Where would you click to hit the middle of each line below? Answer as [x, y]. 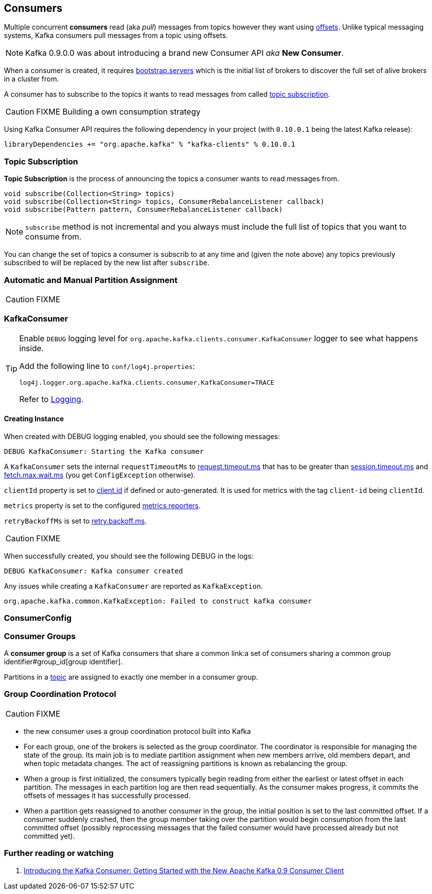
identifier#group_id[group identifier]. [63, 662]
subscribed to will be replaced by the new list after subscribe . [107, 263]
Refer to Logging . [51, 399]
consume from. [53, 237]
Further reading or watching [59, 853]
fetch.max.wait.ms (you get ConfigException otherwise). [100, 475]
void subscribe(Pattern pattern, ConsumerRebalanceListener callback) [143, 210]
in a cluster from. [32, 79]
